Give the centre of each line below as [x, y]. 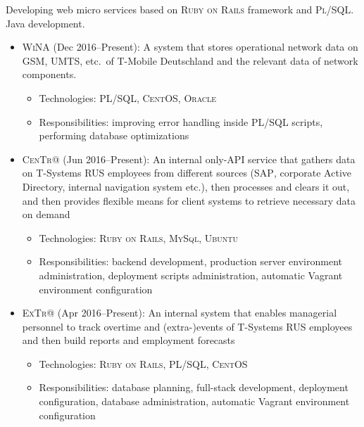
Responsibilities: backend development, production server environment [190, 261]
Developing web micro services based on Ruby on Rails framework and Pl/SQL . [180, 9]
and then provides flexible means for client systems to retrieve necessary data [189, 200]
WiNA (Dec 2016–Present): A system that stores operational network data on [190, 47]
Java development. [45, 23]
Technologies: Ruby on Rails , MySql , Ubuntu [139, 237]
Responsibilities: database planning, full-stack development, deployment [194, 387]
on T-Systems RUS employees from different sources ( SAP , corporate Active [187, 173]
